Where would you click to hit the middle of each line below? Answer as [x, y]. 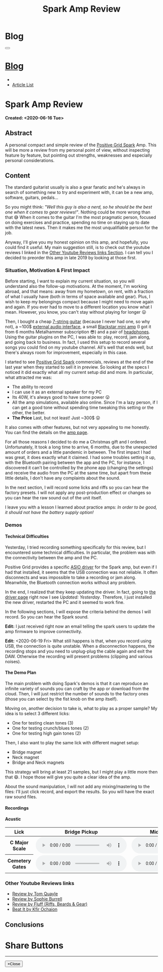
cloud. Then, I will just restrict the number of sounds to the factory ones [77, 694]
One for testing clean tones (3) [43, 723]
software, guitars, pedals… [32, 197]
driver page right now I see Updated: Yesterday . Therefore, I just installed [78, 597]
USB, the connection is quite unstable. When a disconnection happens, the [80, 646]
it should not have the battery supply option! [49, 512]
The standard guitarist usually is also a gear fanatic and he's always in [75, 187]
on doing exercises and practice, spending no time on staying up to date [77, 223]
